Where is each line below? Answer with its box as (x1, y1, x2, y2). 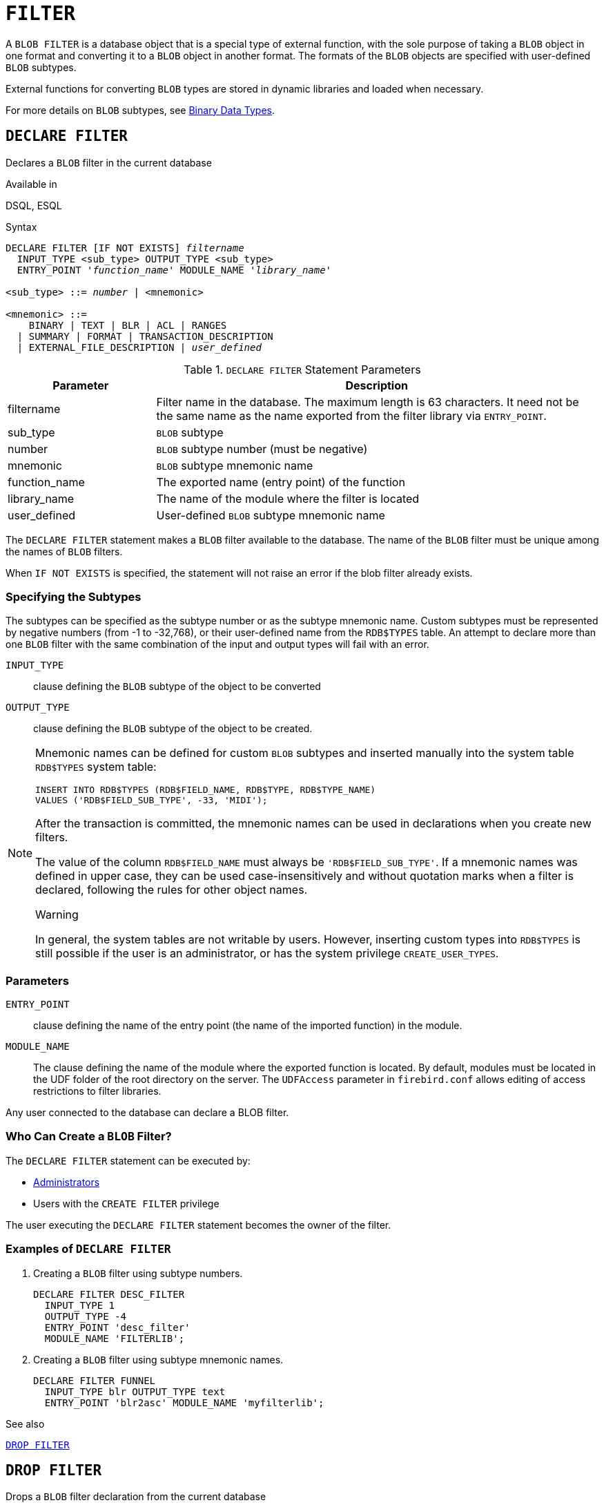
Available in (6, 178, 57, 190)
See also (6, 1417, 45, 1430)
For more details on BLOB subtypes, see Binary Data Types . (6, 104, 275, 116)
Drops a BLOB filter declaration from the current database (6, 1490, 266, 1503)
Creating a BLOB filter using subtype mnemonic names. (33, 1353, 284, 1365)
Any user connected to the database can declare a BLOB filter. (6, 1106, 289, 1119)
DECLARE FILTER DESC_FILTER (33, 1288, 185, 1300)
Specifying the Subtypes (6, 589, 142, 604)
